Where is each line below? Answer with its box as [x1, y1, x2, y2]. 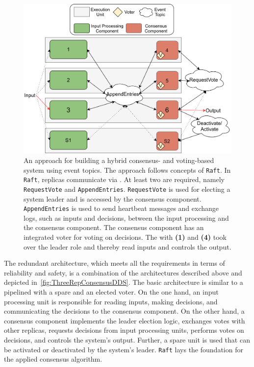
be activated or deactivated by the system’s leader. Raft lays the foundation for [4, 344, 243, 354]
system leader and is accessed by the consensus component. [24, 193, 202, 204]
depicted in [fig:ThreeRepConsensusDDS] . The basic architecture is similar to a [4, 277, 243, 287]
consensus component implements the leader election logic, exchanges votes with [4, 315, 245, 325]
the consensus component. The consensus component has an [24, 222, 204, 232]
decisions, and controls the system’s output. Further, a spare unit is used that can [4, 334, 250, 344]
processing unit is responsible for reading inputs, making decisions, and [4, 296, 218, 306]
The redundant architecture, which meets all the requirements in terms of [4, 258, 225, 268]
